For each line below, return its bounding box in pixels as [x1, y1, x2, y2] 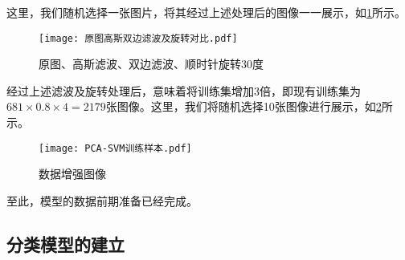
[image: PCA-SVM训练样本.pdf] [39, 142, 192, 154]
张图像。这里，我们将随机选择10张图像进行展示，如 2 [105, 98, 382, 115]
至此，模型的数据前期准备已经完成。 [6, 192, 198, 209]
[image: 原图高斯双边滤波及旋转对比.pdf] [39, 32, 238, 44]
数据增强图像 [39, 165, 106, 182]
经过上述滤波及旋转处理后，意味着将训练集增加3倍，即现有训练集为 [6, 82, 361, 99]
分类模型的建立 [6, 231, 125, 256]
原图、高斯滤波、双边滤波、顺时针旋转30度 [39, 55, 264, 72]
